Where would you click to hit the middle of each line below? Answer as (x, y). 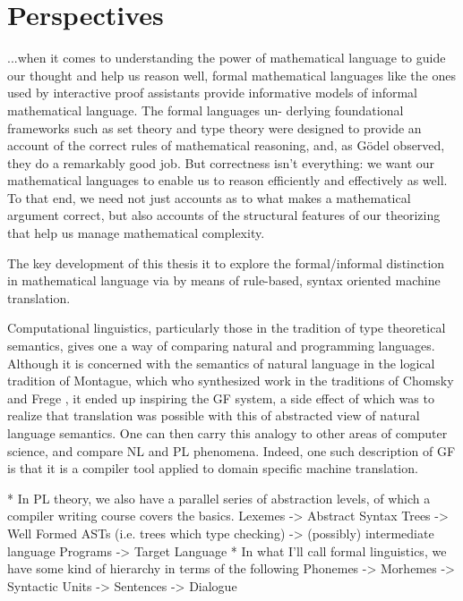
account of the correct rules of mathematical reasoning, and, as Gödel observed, (226, 145)
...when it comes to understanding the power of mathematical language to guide (227, 58)
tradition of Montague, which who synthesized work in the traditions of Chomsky (231, 381)
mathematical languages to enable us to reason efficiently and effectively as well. (227, 180)
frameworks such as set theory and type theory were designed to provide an (214, 127)
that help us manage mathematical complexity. (136, 233)
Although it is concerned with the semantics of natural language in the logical (221, 363)
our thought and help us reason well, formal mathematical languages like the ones (231, 75)
